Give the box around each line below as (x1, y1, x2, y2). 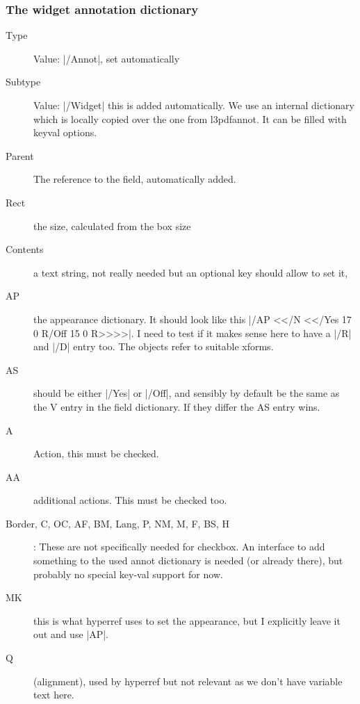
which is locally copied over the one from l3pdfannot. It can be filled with (33, 111, 347, 126)
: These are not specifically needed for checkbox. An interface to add (33, 539, 325, 554)
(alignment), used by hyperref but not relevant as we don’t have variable (33, 673, 343, 688)
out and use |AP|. (33, 627, 109, 641)
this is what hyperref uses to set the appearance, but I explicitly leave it (33, 613, 341, 628)
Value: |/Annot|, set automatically (33, 51, 180, 65)
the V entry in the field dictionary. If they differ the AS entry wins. (33, 399, 320, 414)
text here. (33, 687, 74, 702)
